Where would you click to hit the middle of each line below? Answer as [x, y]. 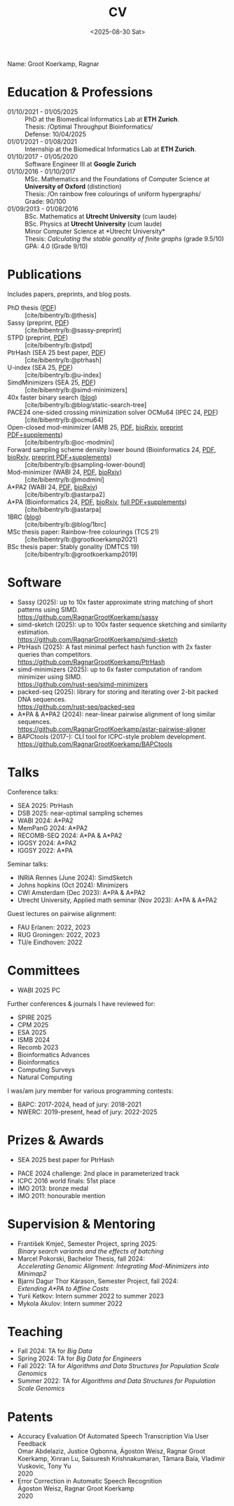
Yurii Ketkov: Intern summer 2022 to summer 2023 [91, 1296]
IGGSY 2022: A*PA [45, 850]
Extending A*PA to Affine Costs [63, 1288]
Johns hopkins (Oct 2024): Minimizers [73, 885]
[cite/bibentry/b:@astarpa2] [65, 494]
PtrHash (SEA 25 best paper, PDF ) [57, 352]
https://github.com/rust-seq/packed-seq [76, 707]
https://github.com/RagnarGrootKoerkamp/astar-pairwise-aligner [111, 729]
